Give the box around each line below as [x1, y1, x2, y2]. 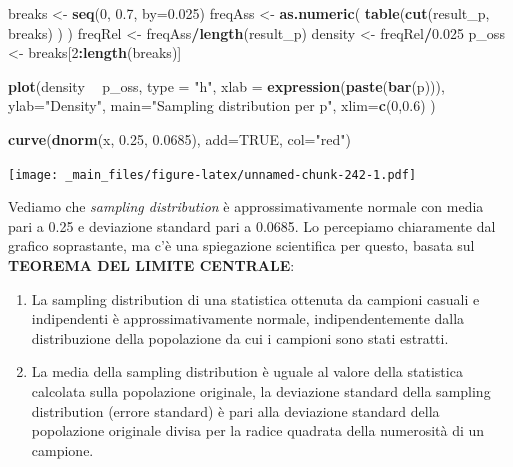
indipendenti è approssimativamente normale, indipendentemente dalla [31, 308, 465, 329]
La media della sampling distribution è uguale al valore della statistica [31, 361, 463, 382]
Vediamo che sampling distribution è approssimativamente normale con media [8, 196, 484, 217]
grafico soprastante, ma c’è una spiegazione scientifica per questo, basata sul [8, 235, 475, 256]
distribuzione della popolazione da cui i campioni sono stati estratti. [31, 327, 449, 348]
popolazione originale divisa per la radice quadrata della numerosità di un [31, 420, 485, 441]
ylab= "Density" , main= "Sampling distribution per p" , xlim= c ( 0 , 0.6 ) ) [8, 95, 436, 116]
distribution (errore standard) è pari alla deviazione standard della [31, 400, 440, 421]
